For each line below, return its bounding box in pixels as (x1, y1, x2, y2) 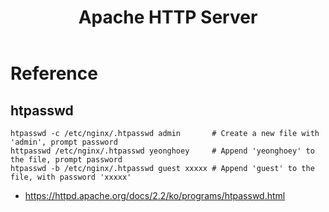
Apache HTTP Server (78, 6, 258, 29)
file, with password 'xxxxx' (10, 172, 132, 182)
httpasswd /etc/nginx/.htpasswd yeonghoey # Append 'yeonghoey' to (10, 146, 315, 156)
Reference (10, 62, 98, 85)
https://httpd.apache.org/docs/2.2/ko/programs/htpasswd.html (24, 190, 286, 201)
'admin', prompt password (10, 137, 118, 147)
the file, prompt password (10, 155, 123, 165)
